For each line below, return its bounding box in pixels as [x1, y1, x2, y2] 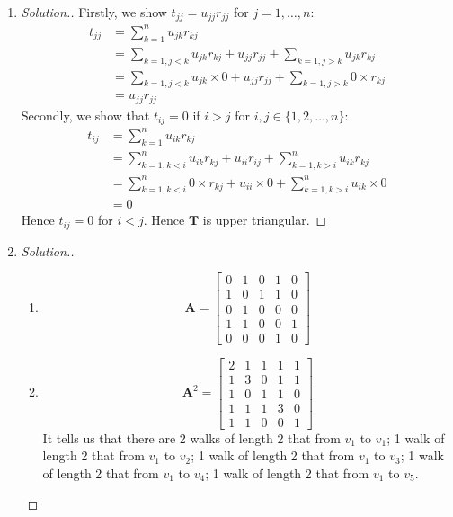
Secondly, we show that [21, 105, 150, 124]
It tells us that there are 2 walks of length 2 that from [42, 428, 341, 447]
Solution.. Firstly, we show [21, 3, 167, 21]
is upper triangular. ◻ [202, 210, 327, 229]
